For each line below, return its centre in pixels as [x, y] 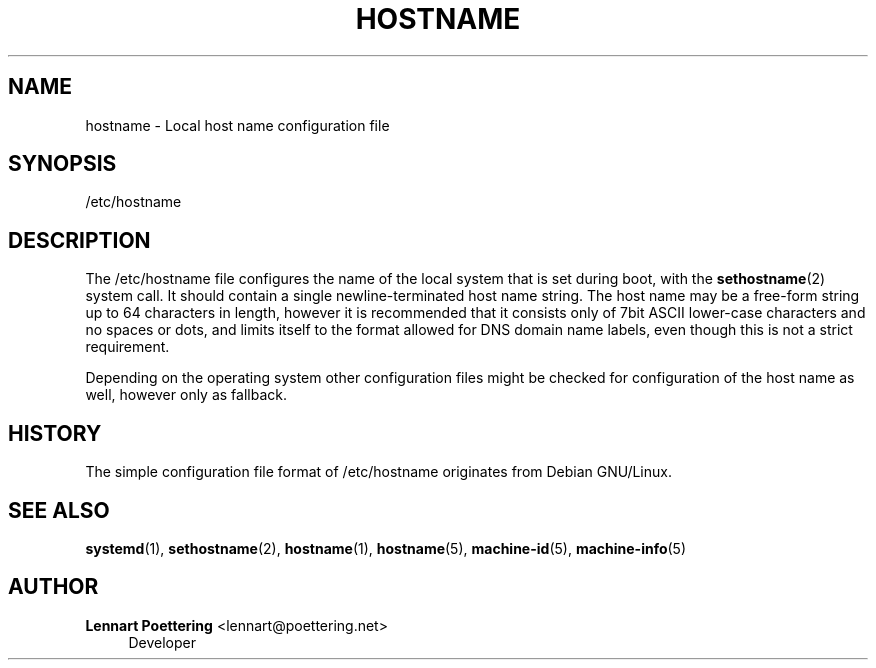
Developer [162, 642]
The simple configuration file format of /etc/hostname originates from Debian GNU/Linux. [378, 472]
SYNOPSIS [62, 164]
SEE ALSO [59, 510]
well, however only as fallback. [186, 395]
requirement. [127, 347]
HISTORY [55, 433]
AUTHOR [53, 587]
